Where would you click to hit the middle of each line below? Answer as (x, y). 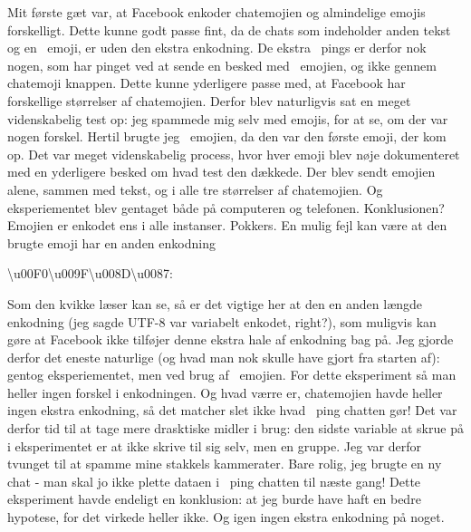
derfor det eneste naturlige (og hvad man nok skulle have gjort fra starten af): (224, 357)
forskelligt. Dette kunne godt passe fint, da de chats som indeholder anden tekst (229, 29)
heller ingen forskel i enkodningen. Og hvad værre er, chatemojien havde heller (225, 392)
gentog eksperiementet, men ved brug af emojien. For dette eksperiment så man (232, 375)
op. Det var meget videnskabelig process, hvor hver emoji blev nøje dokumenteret (234, 154)
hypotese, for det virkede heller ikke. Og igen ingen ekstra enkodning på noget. (226, 517)
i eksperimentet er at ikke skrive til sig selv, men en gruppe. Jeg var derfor (214, 445)
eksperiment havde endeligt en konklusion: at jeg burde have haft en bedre (214, 499)
